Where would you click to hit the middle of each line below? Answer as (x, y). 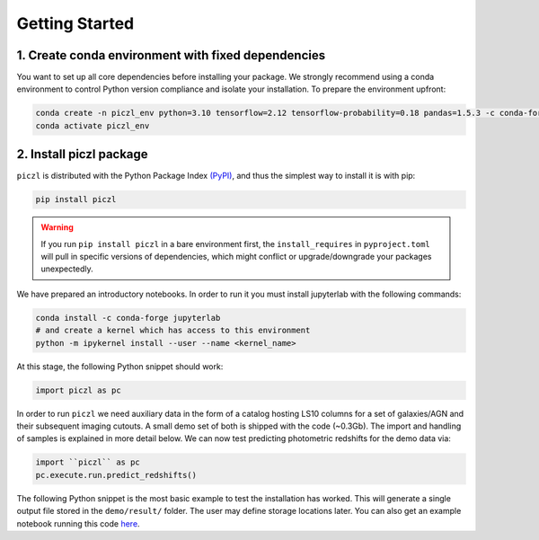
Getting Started (75, 23)
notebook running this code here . (78, 523)
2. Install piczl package (82, 154)
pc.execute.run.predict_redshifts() (116, 475)
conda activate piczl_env (93, 125)
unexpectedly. (67, 269)
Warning (57, 227)
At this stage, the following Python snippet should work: (120, 366)
